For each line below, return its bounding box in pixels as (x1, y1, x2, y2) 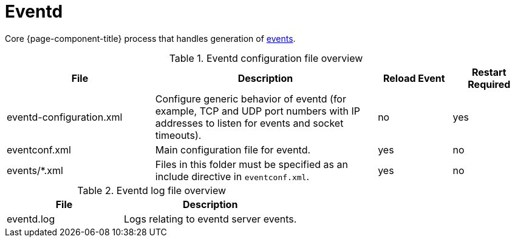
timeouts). (155, 129, 202, 141)
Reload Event (383, 72, 445, 84)
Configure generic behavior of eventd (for (155, 92, 346, 105)
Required (468, 78, 511, 90)
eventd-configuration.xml (7, 110, 123, 123)
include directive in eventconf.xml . (155, 170, 309, 183)
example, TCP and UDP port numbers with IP (155, 104, 360, 117)
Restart (471, 66, 506, 78)
